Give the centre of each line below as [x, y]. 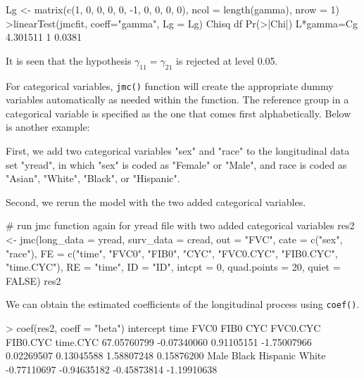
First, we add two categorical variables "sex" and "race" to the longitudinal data [178, 151]
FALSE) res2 [33, 280]
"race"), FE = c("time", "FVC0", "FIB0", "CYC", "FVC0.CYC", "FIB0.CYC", [172, 253]
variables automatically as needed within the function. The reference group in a [177, 99]
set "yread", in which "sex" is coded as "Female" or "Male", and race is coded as [176, 164]
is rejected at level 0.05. [227, 60]
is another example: [48, 127]
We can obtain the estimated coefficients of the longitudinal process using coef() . [183, 304]
